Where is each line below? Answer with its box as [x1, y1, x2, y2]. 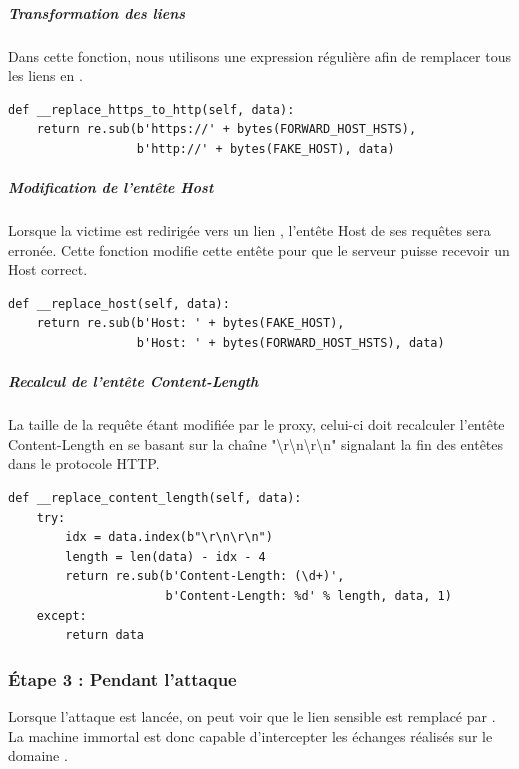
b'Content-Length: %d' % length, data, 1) [165, 588, 452, 603]
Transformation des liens [8, 2, 186, 23]
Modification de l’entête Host [8, 177, 214, 198]
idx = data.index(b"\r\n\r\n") [65, 530, 273, 545]
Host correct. [8, 259, 88, 280]
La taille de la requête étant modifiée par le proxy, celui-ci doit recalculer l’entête [8, 414, 505, 435]
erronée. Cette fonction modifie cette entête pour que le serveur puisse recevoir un [8, 239, 510, 260]
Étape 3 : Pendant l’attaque [8, 666, 237, 691]
